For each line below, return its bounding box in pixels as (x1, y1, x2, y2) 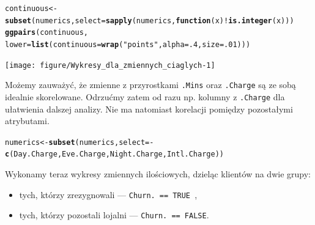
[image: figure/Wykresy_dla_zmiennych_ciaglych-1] (5, 61, 215, 70)
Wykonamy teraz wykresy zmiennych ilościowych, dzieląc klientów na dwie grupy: (5, 168, 311, 180)
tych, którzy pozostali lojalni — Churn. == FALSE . (19, 208, 209, 221)
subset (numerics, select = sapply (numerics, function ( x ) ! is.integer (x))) (5, 16, 294, 25)
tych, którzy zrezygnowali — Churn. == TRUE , (19, 188, 198, 201)
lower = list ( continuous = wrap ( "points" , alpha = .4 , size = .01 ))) (5, 40, 251, 49)
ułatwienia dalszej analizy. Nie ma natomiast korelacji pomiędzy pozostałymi (5, 102, 293, 115)
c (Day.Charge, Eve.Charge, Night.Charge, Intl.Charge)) (5, 150, 224, 159)
